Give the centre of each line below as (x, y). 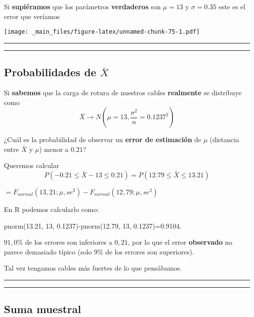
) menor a (54, 149)
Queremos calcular (32, 165)
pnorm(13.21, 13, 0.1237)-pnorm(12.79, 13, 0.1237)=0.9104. (93, 225)
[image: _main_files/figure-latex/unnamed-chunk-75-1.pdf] (102, 32)
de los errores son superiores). (150, 251)
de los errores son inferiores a (69, 242)
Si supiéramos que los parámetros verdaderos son (82, 6)
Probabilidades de (50, 72)
